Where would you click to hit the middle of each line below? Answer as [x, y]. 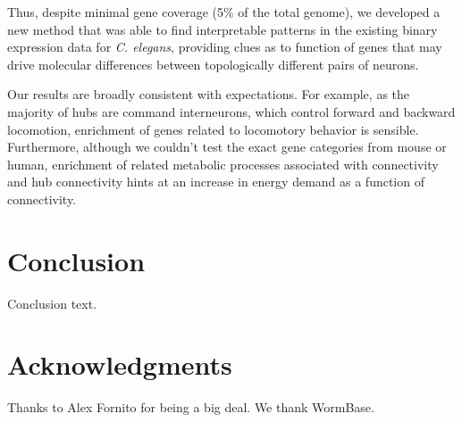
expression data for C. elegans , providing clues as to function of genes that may [225, 47]
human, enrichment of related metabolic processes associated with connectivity [223, 164]
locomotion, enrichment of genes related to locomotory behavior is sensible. [213, 129]
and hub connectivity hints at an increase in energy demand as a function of [216, 182]
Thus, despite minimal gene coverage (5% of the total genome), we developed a [224, 12]
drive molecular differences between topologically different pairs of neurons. [213, 64]
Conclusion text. [52, 303]
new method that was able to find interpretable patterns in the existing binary [223, 29]
